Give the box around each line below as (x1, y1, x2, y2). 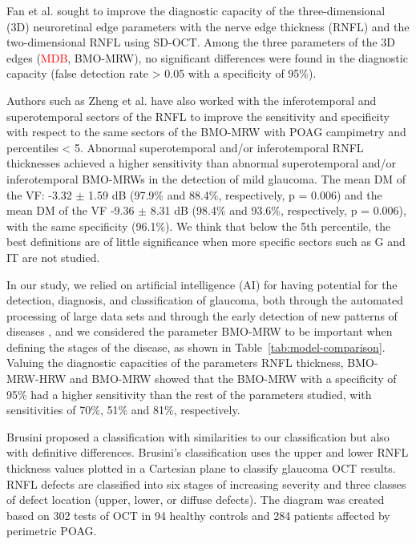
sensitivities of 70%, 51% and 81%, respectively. (6, 401, 240, 418)
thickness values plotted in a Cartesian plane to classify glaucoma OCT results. (6, 460, 396, 477)
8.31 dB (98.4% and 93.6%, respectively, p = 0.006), (150, 202, 406, 219)
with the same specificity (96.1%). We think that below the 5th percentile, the (6, 217, 391, 234)
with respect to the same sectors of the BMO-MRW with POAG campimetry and (6, 123, 406, 140)
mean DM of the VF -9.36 (6, 202, 135, 219)
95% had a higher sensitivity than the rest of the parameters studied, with (6, 385, 372, 402)
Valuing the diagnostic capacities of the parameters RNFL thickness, (6, 354, 344, 371)
